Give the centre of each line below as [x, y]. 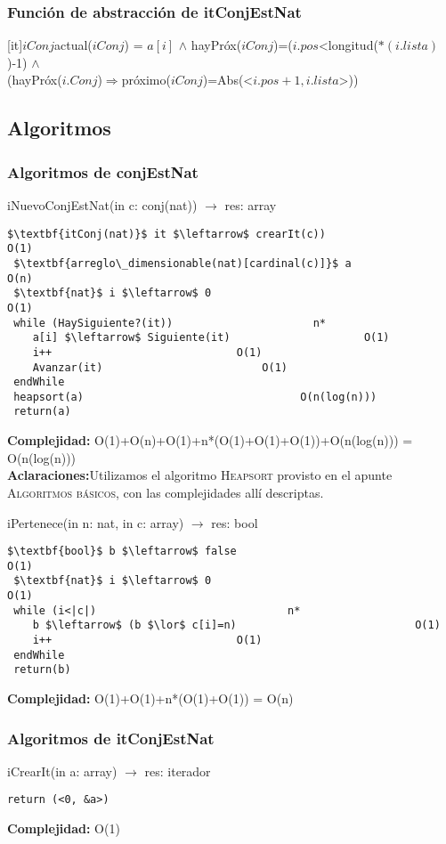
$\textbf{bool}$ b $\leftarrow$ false [122, 552]
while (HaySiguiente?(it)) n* [170, 323]
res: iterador [178, 771]
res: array [251, 205]
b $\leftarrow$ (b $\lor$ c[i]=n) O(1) [236, 625]
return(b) [42, 670]
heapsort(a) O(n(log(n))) [195, 397]
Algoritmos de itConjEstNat [111, 738]
